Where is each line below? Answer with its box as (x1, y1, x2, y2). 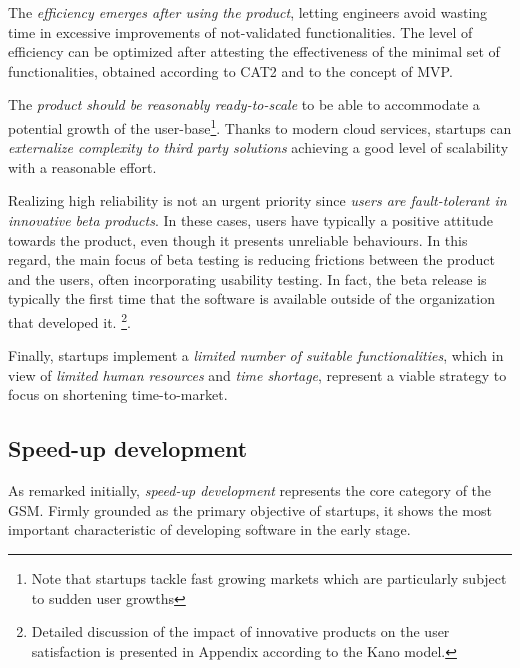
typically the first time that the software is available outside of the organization (8, 288, 495, 309)
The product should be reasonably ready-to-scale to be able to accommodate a (8, 94, 480, 115)
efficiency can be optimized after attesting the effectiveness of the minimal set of (8, 41, 500, 62)
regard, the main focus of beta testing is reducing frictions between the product (8, 249, 496, 270)
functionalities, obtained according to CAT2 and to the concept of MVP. (8, 60, 453, 81)
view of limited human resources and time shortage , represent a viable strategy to (8, 364, 507, 385)
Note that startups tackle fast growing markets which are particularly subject (31, 567, 507, 588)
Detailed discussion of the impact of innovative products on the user (31, 621, 450, 642)
